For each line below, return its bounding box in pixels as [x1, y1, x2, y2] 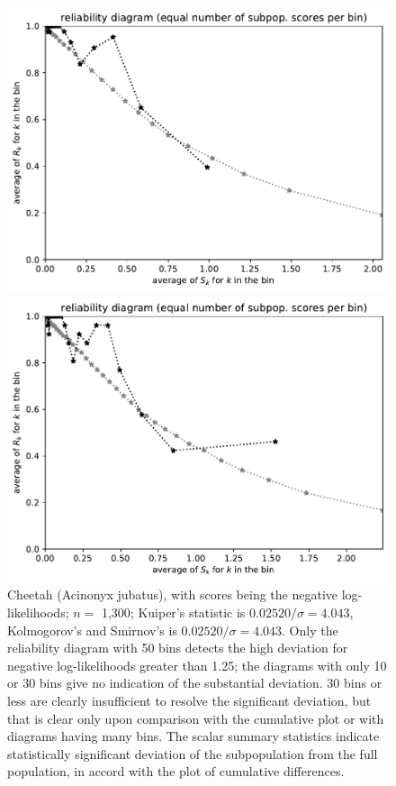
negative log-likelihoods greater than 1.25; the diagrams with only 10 [7, 655, 387, 674]
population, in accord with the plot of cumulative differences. [7, 762, 345, 781]
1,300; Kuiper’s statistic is [101, 603, 246, 622]
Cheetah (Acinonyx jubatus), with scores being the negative [7, 585, 337, 604]
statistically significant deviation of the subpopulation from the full [7, 744, 378, 763]
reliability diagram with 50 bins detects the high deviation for [7, 638, 348, 657]
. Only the [282, 620, 338, 639]
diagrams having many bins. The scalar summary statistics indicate [7, 727, 380, 745]
